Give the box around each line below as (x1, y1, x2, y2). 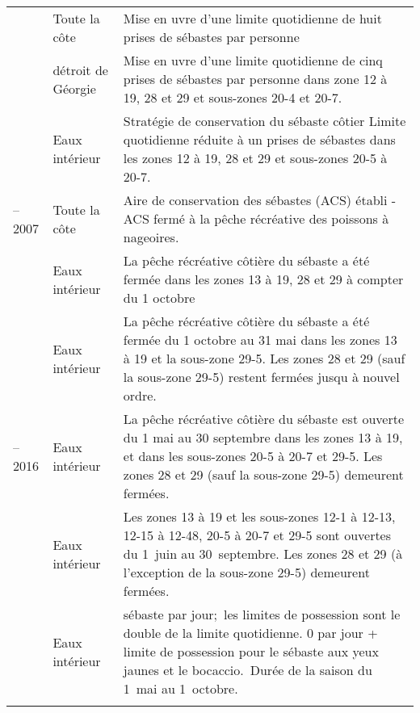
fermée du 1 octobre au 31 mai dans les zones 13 (123, 330, 397, 349)
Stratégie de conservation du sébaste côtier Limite (123, 111, 406, 130)
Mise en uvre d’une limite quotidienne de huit (123, 9, 382, 27)
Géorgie (52, 78, 96, 98)
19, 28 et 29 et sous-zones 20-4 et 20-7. (123, 88, 342, 107)
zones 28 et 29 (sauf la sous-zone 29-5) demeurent (123, 465, 404, 484)
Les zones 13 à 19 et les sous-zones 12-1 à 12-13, (123, 507, 396, 526)
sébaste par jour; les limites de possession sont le (123, 605, 401, 623)
